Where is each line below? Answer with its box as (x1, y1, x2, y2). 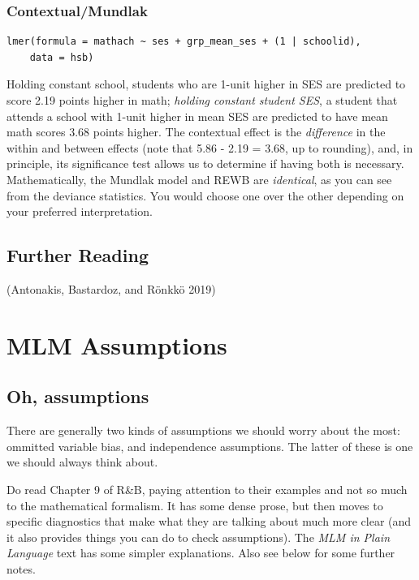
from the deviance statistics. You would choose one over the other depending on (6, 187, 404, 204)
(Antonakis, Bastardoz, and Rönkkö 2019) (6, 280, 216, 297)
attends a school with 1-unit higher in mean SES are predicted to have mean (6, 107, 388, 124)
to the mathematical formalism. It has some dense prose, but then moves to (6, 496, 383, 513)
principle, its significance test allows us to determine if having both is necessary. (6, 155, 404, 172)
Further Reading (6, 243, 149, 268)
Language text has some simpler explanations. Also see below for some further (6, 544, 395, 561)
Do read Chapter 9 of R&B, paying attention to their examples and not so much (6, 480, 408, 497)
